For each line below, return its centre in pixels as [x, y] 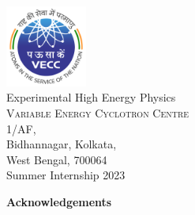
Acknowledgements [59, 201]
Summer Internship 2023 [66, 175]
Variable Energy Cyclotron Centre [98, 112]
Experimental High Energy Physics [91, 97]
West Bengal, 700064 [57, 159]
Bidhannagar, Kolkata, [62, 144]
